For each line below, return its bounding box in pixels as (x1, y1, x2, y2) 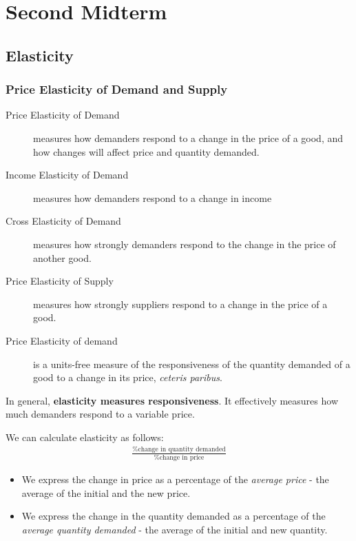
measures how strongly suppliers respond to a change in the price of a (33, 296, 328, 311)
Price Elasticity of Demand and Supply (6, 81, 228, 98)
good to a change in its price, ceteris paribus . (33, 370, 222, 385)
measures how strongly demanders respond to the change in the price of (33, 236, 336, 251)
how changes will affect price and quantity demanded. (33, 144, 260, 159)
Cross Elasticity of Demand (6, 214, 121, 228)
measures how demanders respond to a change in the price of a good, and (33, 130, 344, 145)
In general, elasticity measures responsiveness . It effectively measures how (6, 393, 338, 407)
